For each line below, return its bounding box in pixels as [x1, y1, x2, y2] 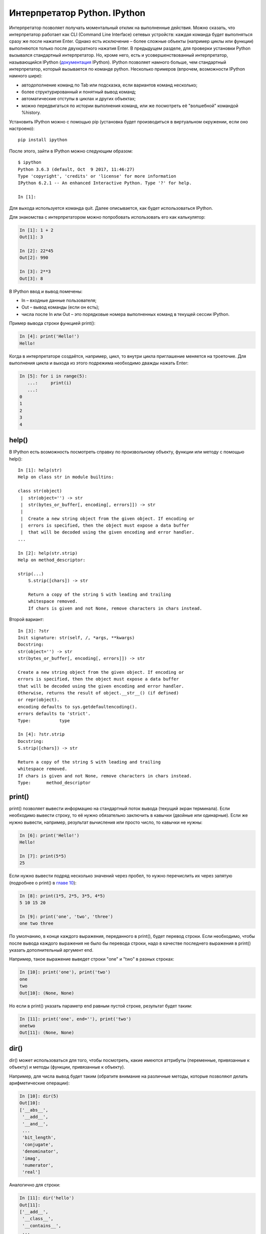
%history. [21, 110, 41, 116]
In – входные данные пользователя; [21, 298, 97, 304]
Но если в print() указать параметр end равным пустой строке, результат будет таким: [9, 1003, 192, 1009]
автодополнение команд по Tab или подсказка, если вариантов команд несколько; [21, 82, 198, 88]
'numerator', [22, 1162, 54, 1168]
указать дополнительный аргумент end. [9, 947, 94, 953]
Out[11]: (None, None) [19, 1030, 74, 1036]
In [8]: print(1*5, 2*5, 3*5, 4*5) [19, 893, 105, 898]
